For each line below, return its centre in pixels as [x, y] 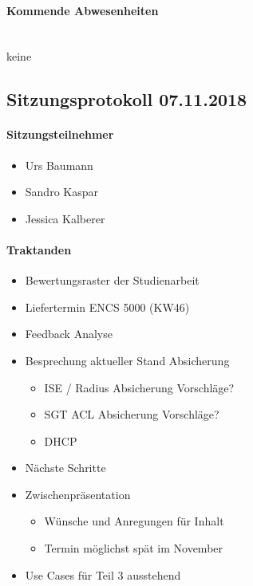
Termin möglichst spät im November [134, 548]
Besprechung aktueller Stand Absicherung [127, 360]
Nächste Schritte [65, 468]
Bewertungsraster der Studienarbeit [112, 280]
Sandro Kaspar [61, 192]
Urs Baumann [59, 165]
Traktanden [39, 249]
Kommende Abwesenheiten [83, 10]
